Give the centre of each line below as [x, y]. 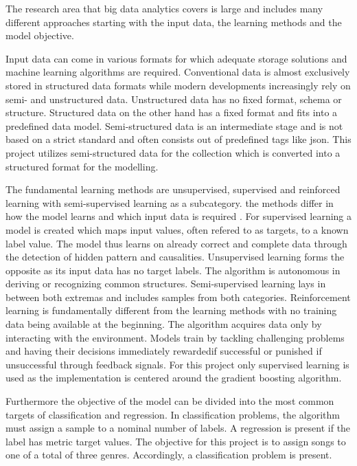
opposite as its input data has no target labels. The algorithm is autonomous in [173, 270]
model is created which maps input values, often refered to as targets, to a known [177, 229]
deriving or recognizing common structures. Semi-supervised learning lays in [166, 284]
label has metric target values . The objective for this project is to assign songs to [176, 441]
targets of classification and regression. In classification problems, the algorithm [173, 414]
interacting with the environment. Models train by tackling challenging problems [175, 337]
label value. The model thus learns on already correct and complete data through [176, 243]
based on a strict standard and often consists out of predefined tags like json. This [178, 139]
